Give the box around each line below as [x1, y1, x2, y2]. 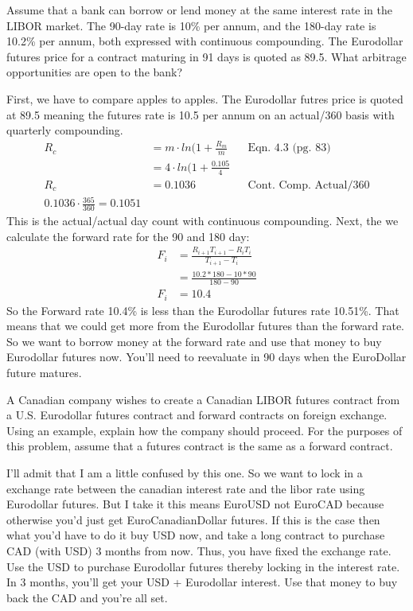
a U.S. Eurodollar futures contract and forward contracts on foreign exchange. [6, 407, 388, 423]
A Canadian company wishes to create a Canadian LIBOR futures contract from [6, 391, 400, 407]
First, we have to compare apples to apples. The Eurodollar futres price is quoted [6, 90, 403, 107]
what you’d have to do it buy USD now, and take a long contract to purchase [6, 527, 385, 543]
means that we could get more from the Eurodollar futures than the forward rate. [6, 317, 405, 334]
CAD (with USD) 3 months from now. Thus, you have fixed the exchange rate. [6, 542, 392, 558]
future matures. [6, 364, 82, 380]
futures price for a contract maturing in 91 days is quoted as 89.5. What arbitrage [6, 48, 407, 64]
